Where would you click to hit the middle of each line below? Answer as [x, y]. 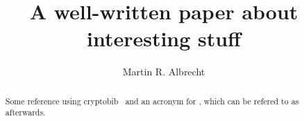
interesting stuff [163, 38]
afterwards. [25, 112]
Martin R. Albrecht [164, 72]
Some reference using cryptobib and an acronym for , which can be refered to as [152, 101]
